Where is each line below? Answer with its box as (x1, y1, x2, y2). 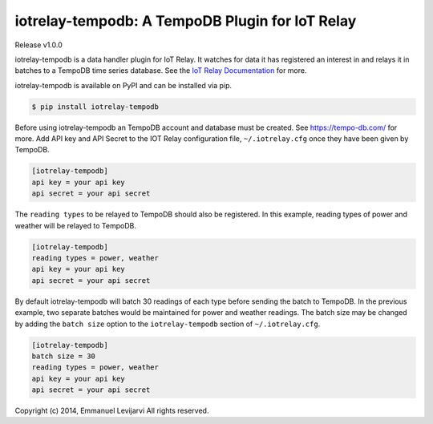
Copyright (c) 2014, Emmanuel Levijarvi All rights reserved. (14, 406, 209, 416)
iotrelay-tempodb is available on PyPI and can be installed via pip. (14, 80, 233, 90)
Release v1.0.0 (14, 40, 63, 50)
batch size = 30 (31, 351, 96, 361)
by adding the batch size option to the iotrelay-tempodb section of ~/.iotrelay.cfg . (14, 319, 321, 329)
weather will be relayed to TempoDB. (14, 220, 136, 230)
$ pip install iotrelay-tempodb (31, 102, 160, 111)
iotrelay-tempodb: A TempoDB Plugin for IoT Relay (14, 12, 357, 30)
